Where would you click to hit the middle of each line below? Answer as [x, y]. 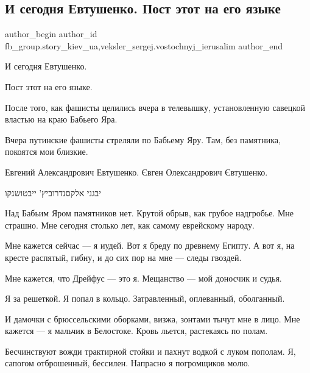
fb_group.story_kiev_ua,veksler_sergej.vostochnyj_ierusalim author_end [144, 45]
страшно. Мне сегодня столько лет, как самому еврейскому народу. [130, 225]
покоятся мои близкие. [47, 151]
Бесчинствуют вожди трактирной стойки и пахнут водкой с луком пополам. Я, [150, 351]
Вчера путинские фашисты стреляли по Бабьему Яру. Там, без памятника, [143, 139]
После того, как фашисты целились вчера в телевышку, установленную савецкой [155, 107]
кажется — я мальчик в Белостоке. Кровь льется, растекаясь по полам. [136, 331]
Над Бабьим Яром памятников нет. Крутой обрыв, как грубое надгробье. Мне [150, 213]
